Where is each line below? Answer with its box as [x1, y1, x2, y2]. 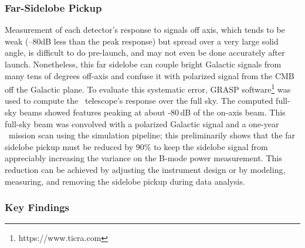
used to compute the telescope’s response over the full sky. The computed [5, 94, 273, 107]
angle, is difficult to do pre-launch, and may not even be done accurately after [5, 46, 285, 59]
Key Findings [5, 200, 70, 215]
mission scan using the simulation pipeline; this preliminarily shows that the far [8, 129, 296, 141]
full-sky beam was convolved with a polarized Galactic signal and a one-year [5, 117, 279, 130]
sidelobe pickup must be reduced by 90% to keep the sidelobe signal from [5, 140, 268, 152]
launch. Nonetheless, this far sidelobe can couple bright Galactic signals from [5, 58, 282, 70]
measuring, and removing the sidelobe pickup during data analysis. [5, 175, 245, 187]
